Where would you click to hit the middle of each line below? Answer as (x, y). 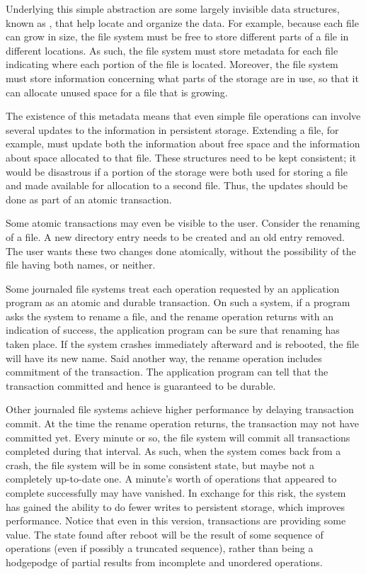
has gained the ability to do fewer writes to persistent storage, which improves (175, 506)
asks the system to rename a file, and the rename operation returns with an (170, 316)
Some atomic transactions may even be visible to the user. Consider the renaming (183, 223)
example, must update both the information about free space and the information (183, 143)
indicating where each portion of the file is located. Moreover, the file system (172, 64)
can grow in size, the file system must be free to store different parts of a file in (177, 36)
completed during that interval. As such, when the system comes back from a (173, 451)
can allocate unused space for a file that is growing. (117, 92)
